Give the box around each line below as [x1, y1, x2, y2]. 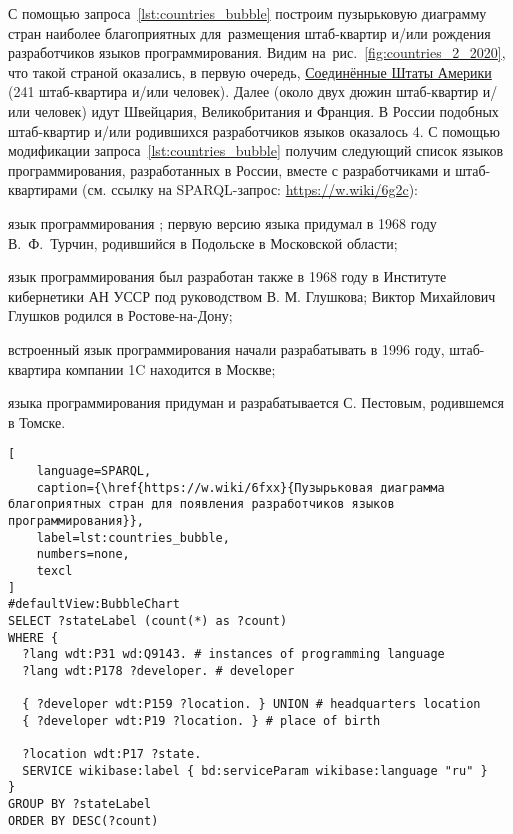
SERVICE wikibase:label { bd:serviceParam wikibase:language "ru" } [22, 763, 488, 778]
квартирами [8, 179, 78, 200]
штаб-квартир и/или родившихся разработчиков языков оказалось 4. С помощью [8, 120, 500, 141]
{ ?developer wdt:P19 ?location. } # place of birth [22, 713, 381, 728]
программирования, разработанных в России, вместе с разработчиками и [8, 159, 451, 180]
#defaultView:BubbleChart [8, 597, 180, 612]
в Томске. [8, 411, 66, 432]
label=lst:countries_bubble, [36, 530, 230, 545]
